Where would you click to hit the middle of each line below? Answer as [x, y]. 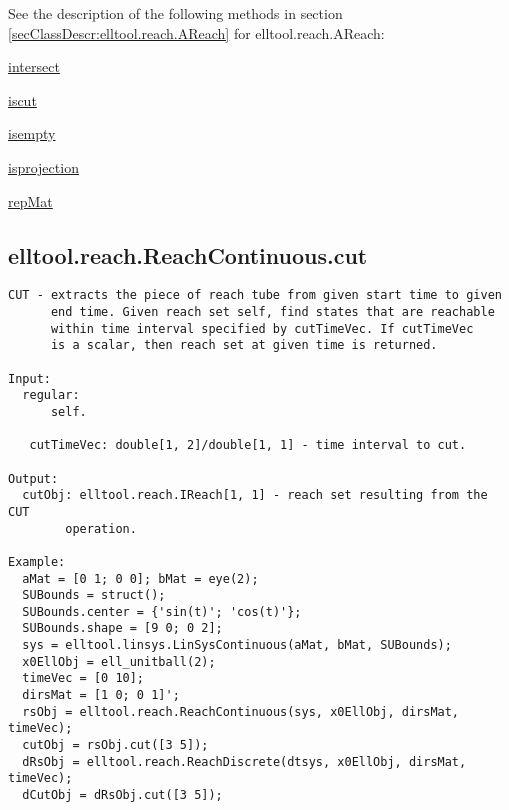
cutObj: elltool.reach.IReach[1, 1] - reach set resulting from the [255, 495]
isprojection [43, 166]
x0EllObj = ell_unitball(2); [119, 661]
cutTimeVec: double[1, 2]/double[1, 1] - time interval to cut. [248, 445]
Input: [29, 378]
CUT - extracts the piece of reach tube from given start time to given [255, 295]
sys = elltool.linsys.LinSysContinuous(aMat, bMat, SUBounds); [237, 645]
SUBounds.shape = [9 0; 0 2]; [122, 628]
